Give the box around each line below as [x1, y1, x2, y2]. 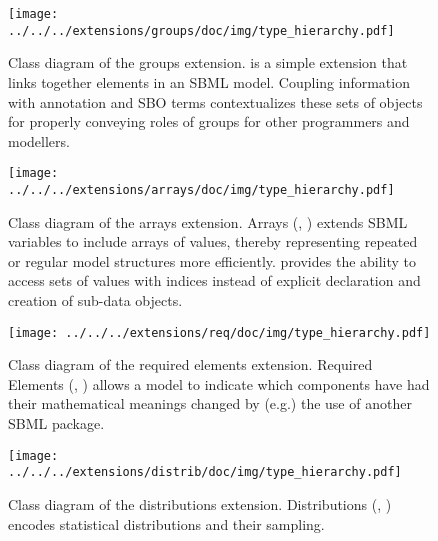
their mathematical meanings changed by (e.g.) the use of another [8, 393, 412, 414]
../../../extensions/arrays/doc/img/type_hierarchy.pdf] [8, 182, 395, 197]
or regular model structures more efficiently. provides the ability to [8, 250, 417, 271]
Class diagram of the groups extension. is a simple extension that [8, 52, 408, 73]
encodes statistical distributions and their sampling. [8, 513, 325, 534]
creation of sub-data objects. [8, 289, 183, 310]
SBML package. [8, 413, 105, 433]
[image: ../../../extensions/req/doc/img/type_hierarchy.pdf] [8, 325, 431, 340]
